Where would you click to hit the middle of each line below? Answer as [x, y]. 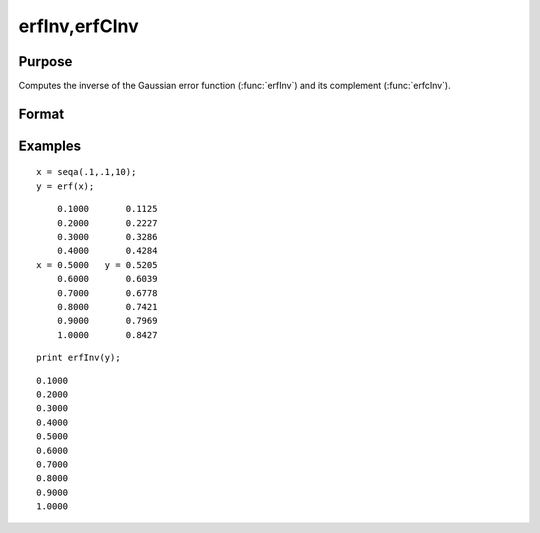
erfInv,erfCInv [78, 26]
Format [41, 113]
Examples [50, 145]
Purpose [45, 61]
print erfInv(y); [78, 358]
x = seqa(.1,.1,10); [86, 172]
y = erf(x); [65, 186]
